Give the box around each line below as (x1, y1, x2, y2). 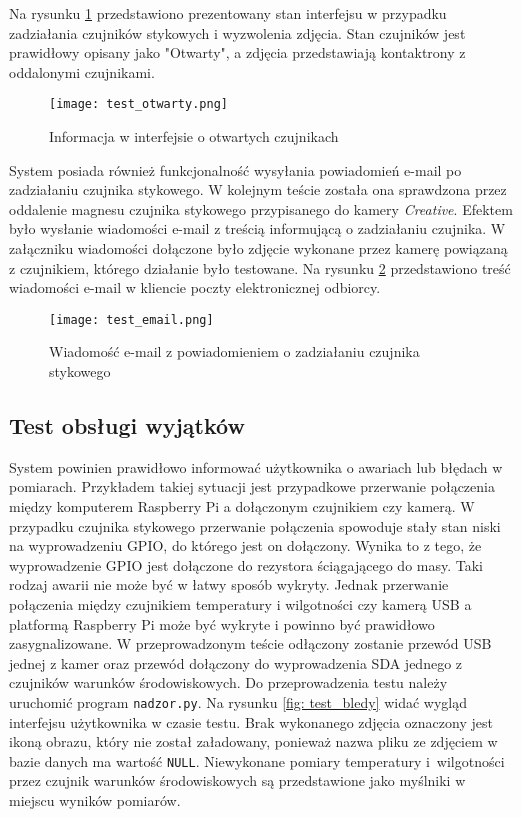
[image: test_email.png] (49, 312, 214, 327)
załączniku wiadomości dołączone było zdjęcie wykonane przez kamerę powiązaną (9, 238, 508, 258)
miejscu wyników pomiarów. (9, 790, 181, 811)
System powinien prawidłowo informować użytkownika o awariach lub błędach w (9, 456, 503, 477)
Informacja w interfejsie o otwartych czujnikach (49, 126, 339, 147)
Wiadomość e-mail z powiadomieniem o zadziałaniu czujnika (49, 341, 420, 362)
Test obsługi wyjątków (9, 410, 245, 441)
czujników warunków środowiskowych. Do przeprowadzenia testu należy (9, 672, 448, 693)
